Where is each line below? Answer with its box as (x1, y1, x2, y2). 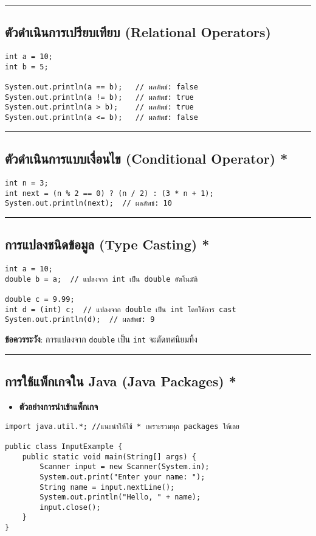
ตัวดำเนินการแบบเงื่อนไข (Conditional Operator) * (5, 149, 288, 168)
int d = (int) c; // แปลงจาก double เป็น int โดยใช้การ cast (5, 305, 236, 314)
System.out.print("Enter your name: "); (39, 472, 205, 481)
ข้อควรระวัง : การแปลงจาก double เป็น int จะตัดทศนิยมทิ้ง (5, 333, 197, 346)
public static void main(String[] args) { (22, 452, 196, 461)
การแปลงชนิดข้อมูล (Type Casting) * (5, 235, 210, 254)
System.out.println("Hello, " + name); (39, 493, 201, 502)
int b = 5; (5, 62, 49, 71)
